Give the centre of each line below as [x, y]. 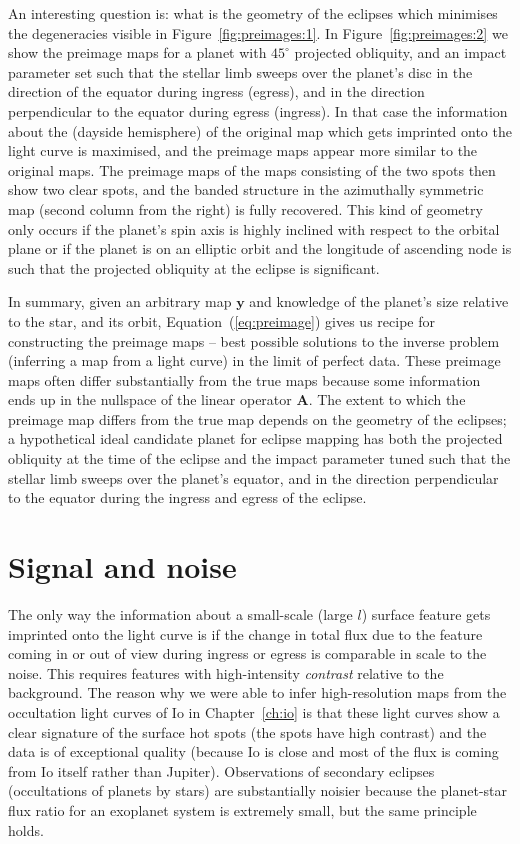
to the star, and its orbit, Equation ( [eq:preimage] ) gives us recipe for [221, 320]
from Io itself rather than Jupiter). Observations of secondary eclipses [221, 770]
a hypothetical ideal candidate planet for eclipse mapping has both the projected [255, 438]
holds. [26, 829]
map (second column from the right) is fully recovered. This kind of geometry [245, 208]
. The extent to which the [387, 399]
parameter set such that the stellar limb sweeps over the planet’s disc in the [240, 71]
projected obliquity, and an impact [400, 52]
